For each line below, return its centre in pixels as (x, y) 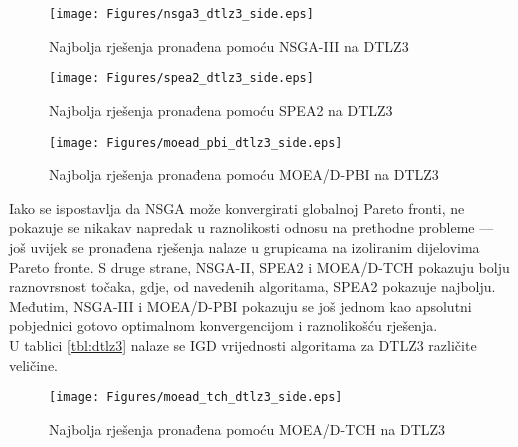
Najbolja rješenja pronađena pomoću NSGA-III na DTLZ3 (229, 45)
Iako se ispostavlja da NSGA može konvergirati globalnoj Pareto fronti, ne (237, 207)
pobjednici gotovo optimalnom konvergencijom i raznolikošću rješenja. (223, 325)
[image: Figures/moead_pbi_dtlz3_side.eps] (196, 142)
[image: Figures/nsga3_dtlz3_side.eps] (181, 14)
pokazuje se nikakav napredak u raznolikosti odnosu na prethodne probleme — (251, 227)
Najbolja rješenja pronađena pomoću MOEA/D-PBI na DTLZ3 (244, 174)
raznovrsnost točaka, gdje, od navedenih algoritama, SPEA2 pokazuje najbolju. (252, 286)
